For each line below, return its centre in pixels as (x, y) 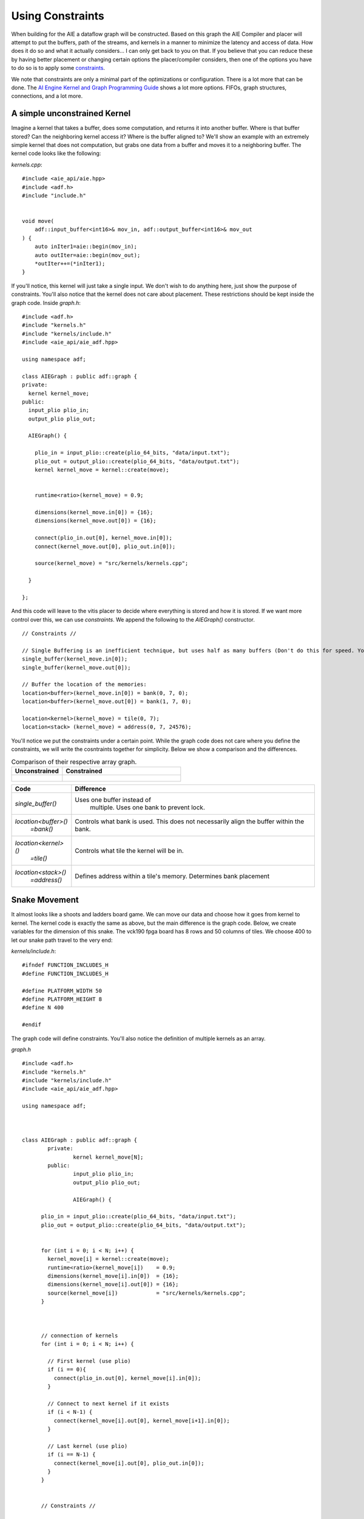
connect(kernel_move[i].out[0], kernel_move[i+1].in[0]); (142, 1421)
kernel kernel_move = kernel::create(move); (102, 470)
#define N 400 (43, 1008)
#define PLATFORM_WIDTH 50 (62, 991)
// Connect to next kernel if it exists (108, 1403)
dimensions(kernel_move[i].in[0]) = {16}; (113, 1276)
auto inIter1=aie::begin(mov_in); (86, 247)
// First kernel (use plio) (89, 1361)
